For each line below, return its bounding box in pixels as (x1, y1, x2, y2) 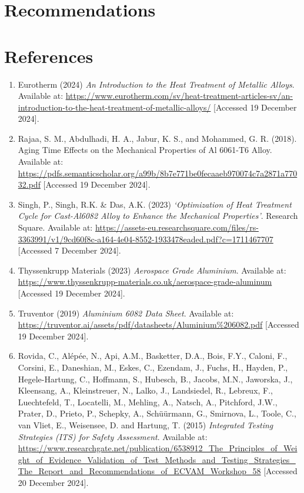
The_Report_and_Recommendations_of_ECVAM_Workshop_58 (18, 465, 261, 477)
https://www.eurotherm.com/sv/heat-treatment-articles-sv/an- (65, 89, 293, 102)
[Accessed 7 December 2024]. (18, 244, 121, 257)
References (4, 44, 93, 68)
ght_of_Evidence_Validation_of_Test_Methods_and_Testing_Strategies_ (18, 453, 296, 465)
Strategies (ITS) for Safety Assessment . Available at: (18, 430, 208, 442)
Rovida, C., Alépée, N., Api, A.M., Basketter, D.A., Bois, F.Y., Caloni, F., (18, 349, 288, 362)
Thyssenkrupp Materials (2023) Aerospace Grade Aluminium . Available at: (18, 264, 286, 276)
